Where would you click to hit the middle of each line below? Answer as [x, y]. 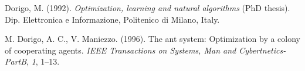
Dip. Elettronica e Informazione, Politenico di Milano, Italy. [112, 19]
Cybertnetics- [262, 50]
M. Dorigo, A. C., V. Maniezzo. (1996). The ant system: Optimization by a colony [152, 39]
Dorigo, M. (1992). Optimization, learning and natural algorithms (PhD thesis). [148, 8]
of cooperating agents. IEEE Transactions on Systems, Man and [121, 50]
